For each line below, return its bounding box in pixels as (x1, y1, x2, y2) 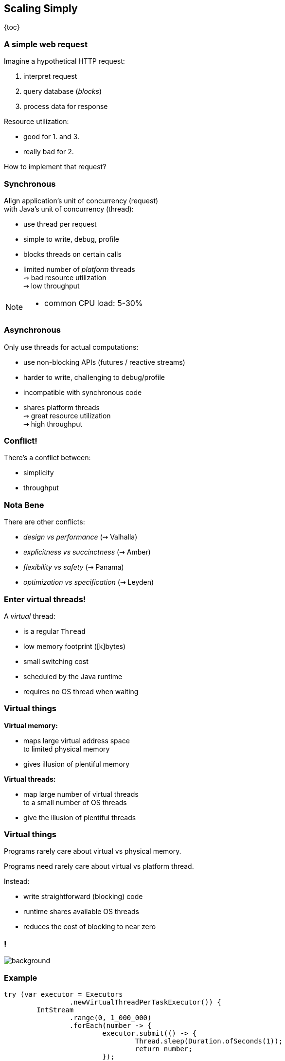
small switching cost (23, 657, 89, 665)
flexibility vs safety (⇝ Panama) (23, 563, 124, 572)
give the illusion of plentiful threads (23, 813, 136, 822)
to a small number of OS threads (23, 798, 127, 807)
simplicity (23, 468, 54, 477)
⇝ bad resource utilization (23, 273, 107, 282)
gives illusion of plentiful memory (23, 759, 130, 768)
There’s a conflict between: (4, 453, 91, 462)
